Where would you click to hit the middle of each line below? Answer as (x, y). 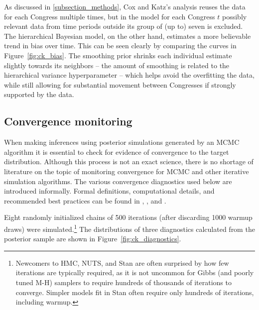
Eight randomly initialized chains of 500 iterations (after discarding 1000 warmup (128, 217)
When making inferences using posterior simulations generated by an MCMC (122, 142)
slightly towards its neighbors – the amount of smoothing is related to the (117, 65)
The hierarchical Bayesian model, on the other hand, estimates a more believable (128, 36)
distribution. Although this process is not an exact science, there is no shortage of (129, 161)
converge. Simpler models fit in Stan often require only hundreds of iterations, (135, 292)
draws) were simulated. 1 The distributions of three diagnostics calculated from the (129, 228)
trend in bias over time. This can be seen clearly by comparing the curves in (120, 46)
